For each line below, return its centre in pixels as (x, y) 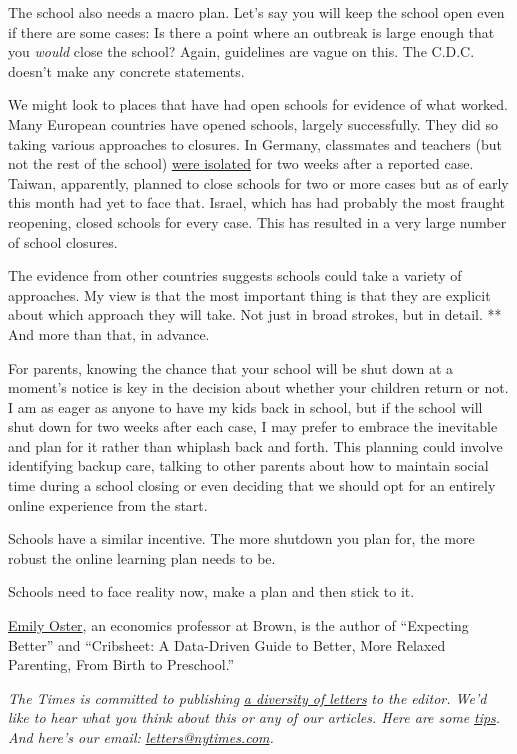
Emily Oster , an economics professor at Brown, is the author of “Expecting (238, 625)
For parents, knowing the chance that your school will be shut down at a (231, 367)
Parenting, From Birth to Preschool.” (121, 664)
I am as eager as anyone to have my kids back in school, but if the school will (245, 406)
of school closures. (63, 241)
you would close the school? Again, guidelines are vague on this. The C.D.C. (241, 51)
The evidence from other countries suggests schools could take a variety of (235, 275)
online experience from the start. (108, 504)
